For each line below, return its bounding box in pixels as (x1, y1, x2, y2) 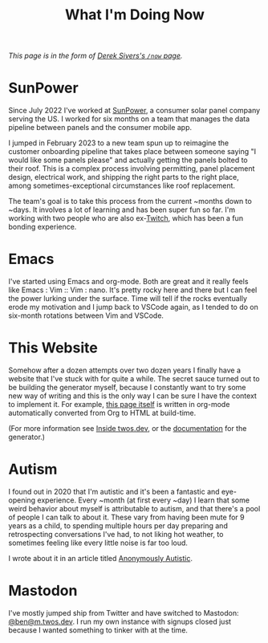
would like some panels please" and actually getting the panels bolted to (8, 155, 248, 165)
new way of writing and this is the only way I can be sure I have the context (8, 391, 257, 401)
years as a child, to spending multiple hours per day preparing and (8, 520, 229, 531)
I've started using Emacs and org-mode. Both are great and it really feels (8, 277, 249, 287)
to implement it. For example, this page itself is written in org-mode (8, 400, 230, 409)
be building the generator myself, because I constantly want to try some (8, 383, 246, 392)
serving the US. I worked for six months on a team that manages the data (8, 114, 250, 124)
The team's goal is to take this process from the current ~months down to (8, 197, 253, 206)
